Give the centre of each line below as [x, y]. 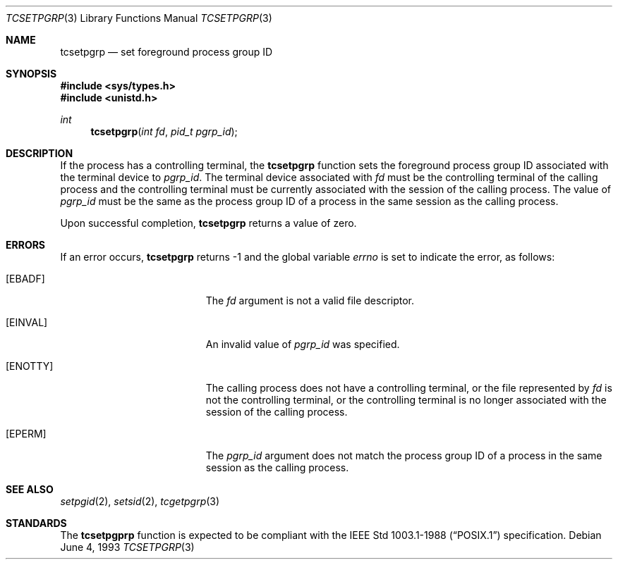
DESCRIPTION [40, 153]
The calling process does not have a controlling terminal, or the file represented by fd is [409, 388]
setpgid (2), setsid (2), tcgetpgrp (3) [140, 501]
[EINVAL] [27, 322]
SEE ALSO [30, 489]
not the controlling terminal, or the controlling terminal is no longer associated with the [406, 400]
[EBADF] [25, 279]
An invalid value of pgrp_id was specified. [303, 344]
